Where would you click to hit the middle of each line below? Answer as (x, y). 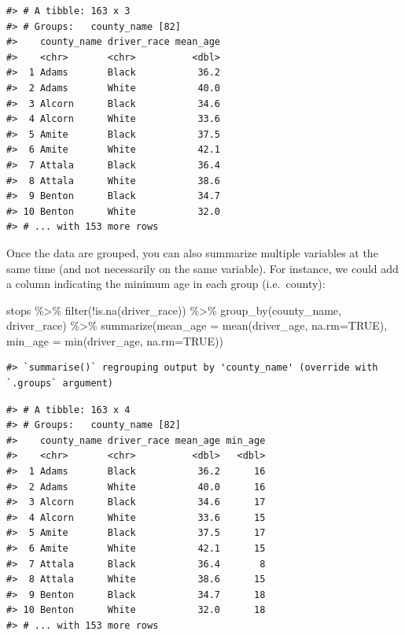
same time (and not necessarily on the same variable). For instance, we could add (202, 268)
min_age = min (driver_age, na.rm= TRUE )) (115, 340)
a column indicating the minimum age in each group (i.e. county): (166, 284)
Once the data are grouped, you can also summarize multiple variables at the (192, 252)
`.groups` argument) (60, 384)
